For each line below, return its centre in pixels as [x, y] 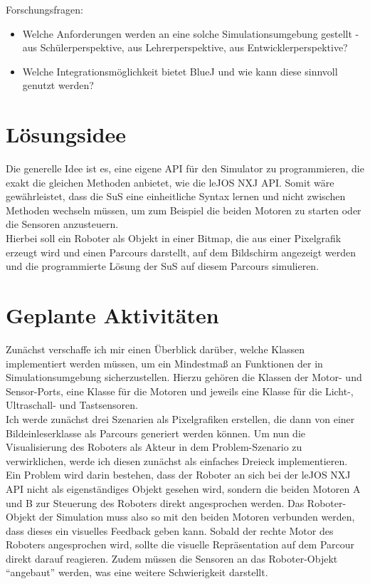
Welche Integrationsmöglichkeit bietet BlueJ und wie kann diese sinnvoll [180, 71]
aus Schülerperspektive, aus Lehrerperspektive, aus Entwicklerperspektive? [185, 47]
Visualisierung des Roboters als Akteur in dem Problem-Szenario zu [154, 447]
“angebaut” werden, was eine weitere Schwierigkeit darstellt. [137, 572]
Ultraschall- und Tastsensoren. [72, 405]
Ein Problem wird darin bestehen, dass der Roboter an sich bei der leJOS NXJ [178, 475]
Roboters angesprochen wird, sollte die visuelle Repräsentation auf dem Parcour [180, 544]
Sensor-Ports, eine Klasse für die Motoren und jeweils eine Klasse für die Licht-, [180, 391]
